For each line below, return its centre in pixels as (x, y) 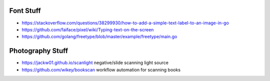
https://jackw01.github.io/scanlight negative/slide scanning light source (95, 63)
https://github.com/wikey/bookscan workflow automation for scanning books (101, 70)
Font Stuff (25, 11)
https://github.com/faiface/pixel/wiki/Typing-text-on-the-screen (88, 29)
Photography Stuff (39, 51)
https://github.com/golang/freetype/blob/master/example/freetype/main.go (99, 37)
